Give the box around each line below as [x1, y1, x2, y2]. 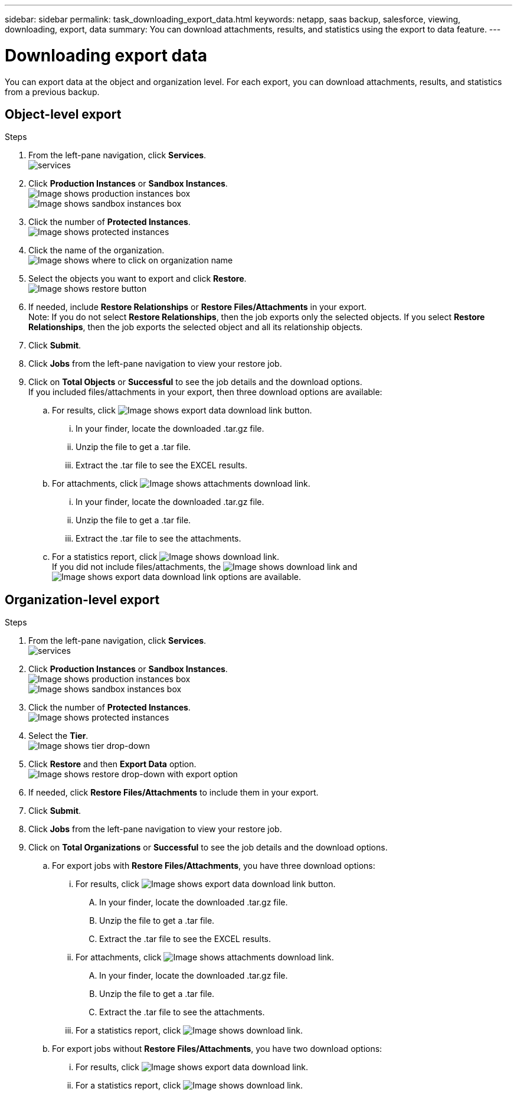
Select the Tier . [28, 731, 89, 741]
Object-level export [5, 106, 122, 122]
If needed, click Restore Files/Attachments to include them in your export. [28, 787, 319, 798]
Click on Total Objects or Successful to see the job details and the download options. [28, 377, 362, 387]
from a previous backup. [5, 86, 100, 97]
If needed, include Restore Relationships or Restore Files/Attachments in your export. [28, 302, 367, 312]
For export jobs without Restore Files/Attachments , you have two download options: [52, 1044, 382, 1054]
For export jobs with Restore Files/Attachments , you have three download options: [52, 861, 375, 871]
